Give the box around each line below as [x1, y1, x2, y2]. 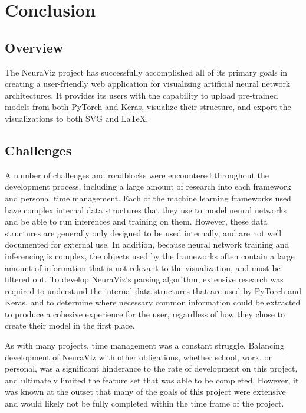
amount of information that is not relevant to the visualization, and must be [5, 261, 281, 274]
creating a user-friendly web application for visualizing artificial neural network [5, 77, 291, 90]
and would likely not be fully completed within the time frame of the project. [5, 397, 284, 409]
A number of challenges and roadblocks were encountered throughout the [5, 168, 269, 181]
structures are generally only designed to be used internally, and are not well [5, 226, 282, 239]
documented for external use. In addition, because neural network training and [5, 238, 289, 251]
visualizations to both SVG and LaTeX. [5, 112, 149, 124]
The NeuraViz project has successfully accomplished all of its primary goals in [5, 66, 288, 78]
